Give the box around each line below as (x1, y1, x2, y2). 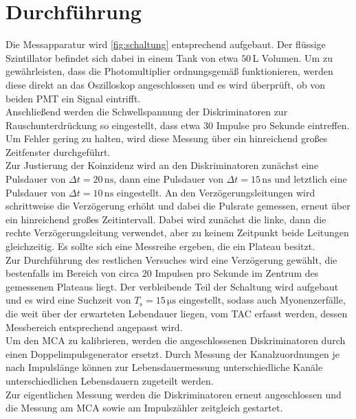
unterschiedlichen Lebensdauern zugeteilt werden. (5, 373, 214, 387)
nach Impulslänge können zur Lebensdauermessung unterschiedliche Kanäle (5, 360, 323, 374)
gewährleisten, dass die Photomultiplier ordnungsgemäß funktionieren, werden (5, 64, 333, 78)
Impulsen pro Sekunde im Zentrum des (155, 266, 319, 280)
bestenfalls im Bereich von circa (5, 266, 140, 280)
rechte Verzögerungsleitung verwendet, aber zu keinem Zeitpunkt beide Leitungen (5, 225, 349, 240)
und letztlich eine (274, 172, 347, 186)
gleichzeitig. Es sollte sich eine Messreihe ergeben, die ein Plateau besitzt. (5, 239, 315, 253)
